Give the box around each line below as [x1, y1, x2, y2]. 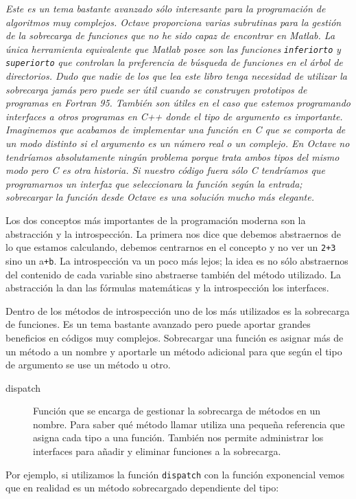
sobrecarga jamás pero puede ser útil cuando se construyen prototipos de [5, 82, 307, 96]
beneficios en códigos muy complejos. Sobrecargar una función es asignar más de [5, 330, 344, 344]
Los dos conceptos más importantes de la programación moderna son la [5, 213, 306, 228]
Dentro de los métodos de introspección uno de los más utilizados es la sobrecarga [5, 303, 350, 318]
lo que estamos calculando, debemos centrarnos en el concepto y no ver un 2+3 [5, 240, 336, 254]
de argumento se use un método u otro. [5, 357, 171, 372]
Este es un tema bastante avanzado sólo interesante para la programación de [5, 1, 326, 15]
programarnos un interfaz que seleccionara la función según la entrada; [5, 176, 302, 190]
